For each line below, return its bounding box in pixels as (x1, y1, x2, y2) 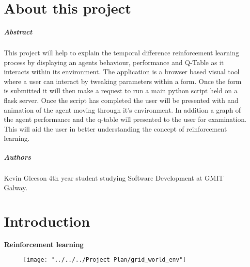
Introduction (4, 211, 90, 231)
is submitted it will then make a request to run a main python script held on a (4, 85, 238, 96)
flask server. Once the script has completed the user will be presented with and (4, 95, 239, 105)
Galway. (4, 183, 28, 193)
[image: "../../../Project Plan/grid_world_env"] (23, 256, 187, 264)
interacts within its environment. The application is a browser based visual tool (4, 67, 240, 77)
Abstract (4, 26, 32, 36)
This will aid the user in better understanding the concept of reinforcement (4, 123, 227, 133)
